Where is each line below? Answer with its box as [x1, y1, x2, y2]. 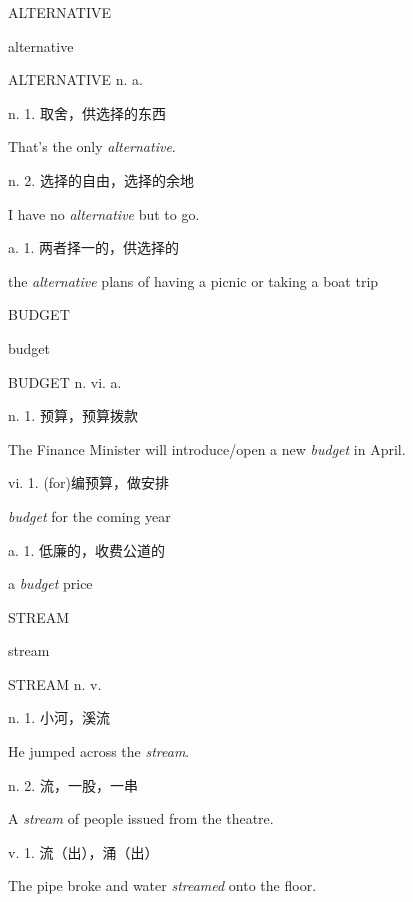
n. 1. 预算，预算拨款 [8, 405, 138, 426]
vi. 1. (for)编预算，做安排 [8, 472, 170, 493]
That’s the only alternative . [8, 136, 176, 157]
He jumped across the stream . [8, 741, 190, 762]
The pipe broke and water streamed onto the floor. [8, 875, 317, 896]
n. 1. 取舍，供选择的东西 [8, 102, 166, 123]
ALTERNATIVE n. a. [8, 69, 143, 90]
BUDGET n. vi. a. [8, 371, 122, 392]
